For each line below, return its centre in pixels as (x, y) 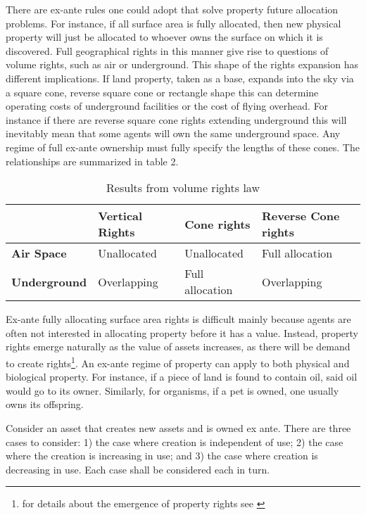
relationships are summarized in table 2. (92, 161)
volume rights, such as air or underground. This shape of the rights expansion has (182, 64)
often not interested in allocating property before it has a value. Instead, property (182, 332)
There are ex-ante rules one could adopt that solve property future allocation (172, 9)
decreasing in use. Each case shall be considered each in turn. (138, 469)
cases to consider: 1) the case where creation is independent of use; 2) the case (175, 441)
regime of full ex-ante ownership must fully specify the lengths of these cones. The (183, 147)
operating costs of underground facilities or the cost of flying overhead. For (167, 106)
